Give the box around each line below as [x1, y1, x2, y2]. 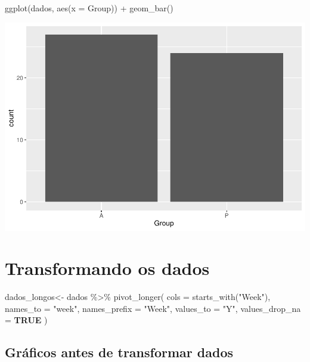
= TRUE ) [5, 314, 48, 326]
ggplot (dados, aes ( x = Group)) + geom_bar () [5, 2, 173, 14]
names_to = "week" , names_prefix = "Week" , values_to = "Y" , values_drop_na [5, 302, 301, 314]
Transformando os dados [5, 256, 210, 280]
